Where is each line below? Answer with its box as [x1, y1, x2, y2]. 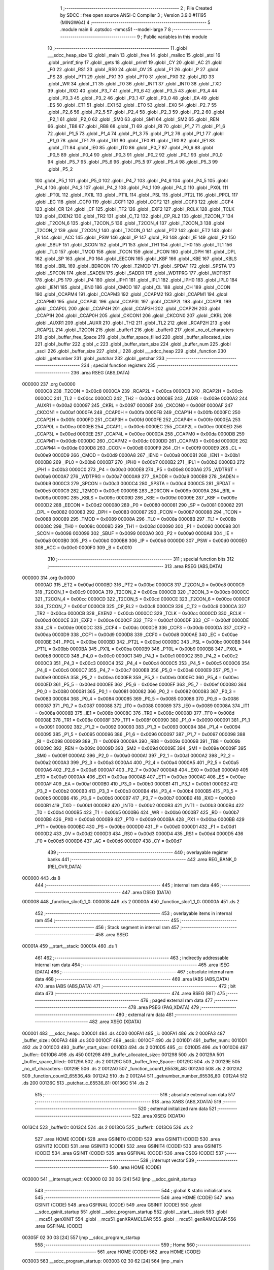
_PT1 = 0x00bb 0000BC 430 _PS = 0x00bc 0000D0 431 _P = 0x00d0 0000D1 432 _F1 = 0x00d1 [35, 823, 236, 830]
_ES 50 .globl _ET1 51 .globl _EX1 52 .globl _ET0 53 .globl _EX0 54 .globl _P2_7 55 [47, 102, 217, 108]
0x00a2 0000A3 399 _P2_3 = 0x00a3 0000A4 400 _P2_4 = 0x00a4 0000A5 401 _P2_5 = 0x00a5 [35, 759, 239, 766]
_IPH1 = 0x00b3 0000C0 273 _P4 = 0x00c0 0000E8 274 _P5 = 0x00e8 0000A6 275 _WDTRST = [35, 466, 238, 472]
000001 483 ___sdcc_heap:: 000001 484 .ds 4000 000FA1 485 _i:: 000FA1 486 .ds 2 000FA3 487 [22, 1030, 225, 1036]
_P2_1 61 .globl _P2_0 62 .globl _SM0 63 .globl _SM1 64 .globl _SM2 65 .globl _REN [47, 116, 219, 122]
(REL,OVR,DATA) [47, 864, 82, 870]
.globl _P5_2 [47, 166, 73, 172]
